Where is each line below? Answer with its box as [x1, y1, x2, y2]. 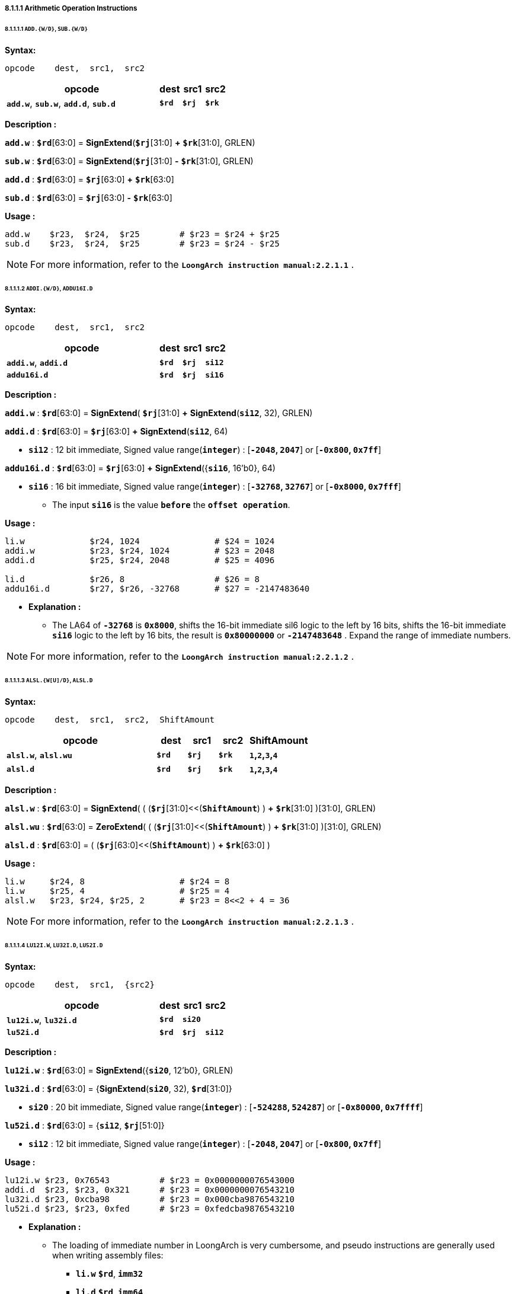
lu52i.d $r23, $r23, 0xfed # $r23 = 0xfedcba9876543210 [5, 1203, 295, 1213]
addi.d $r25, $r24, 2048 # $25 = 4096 [5, 555, 275, 565]
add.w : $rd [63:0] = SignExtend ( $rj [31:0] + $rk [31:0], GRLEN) [5, 137, 255, 148]
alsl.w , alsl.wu [7, 749, 72, 761]
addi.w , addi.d [7, 356, 68, 369]
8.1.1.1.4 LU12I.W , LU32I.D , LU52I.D [5, 941, 103, 948]
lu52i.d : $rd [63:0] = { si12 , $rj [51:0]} [5, 1120, 165, 1130]
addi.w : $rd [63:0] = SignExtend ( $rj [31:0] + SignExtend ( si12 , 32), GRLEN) [5, 408, 313, 418]
